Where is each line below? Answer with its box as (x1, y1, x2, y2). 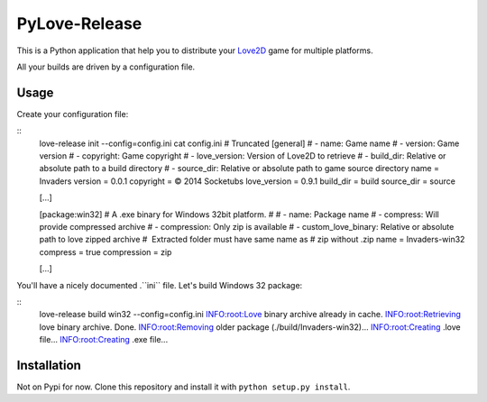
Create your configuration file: (16, 108, 129, 119)
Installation (16, 357, 81, 373)
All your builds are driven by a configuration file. (16, 61, 196, 72)
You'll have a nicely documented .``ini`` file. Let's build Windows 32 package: (16, 279, 303, 290)
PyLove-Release (16, 14, 142, 33)
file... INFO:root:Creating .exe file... (39, 334, 169, 345)
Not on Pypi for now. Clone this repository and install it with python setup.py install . (16, 381, 351, 392)
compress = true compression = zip (39, 246, 172, 257)
